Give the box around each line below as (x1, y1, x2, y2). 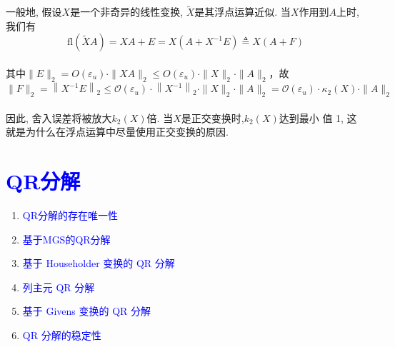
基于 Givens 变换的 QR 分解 (22, 303, 151, 318)
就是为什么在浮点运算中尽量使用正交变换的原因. (6, 124, 229, 139)
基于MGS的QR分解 (22, 231, 111, 246)
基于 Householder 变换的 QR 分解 (22, 256, 175, 271)
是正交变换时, (181, 110, 244, 125)
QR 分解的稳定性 (22, 328, 101, 343)
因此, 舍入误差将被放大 (6, 110, 112, 125)
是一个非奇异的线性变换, (70, 4, 184, 19)
